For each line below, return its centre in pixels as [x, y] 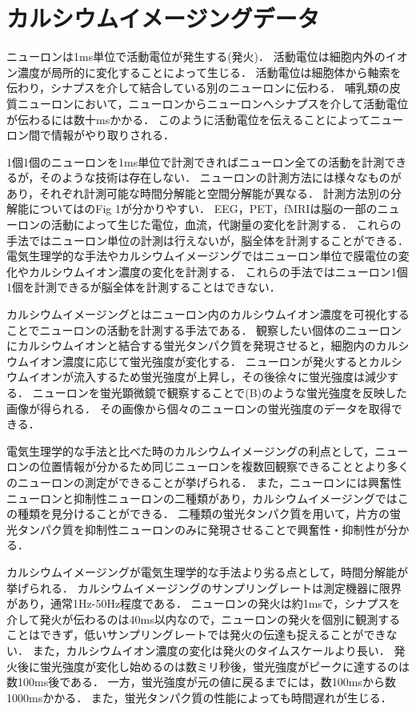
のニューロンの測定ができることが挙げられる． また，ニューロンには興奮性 [204, 482]
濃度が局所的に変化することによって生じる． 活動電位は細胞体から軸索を [209, 72]
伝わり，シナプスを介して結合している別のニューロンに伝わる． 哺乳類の [198, 88]
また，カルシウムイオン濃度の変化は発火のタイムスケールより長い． [211, 650]
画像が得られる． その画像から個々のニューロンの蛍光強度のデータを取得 [199, 408]
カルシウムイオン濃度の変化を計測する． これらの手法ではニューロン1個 [218, 271]
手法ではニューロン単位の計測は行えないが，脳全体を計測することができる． [208, 240]
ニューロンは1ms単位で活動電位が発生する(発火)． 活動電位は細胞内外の [196, 56]
